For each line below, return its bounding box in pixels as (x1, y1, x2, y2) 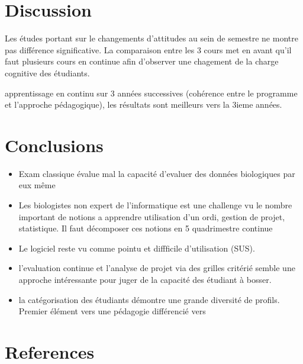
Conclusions (5, 133, 104, 157)
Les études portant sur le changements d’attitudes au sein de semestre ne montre (5, 32, 298, 44)
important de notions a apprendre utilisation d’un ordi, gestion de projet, (18, 210, 285, 223)
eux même (18, 179, 56, 191)
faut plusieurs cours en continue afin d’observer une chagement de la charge (5, 55, 279, 67)
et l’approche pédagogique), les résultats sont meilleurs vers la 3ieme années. (5, 98, 282, 111)
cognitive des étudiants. (5, 66, 90, 79)
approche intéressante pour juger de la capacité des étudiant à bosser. (18, 273, 272, 285)
